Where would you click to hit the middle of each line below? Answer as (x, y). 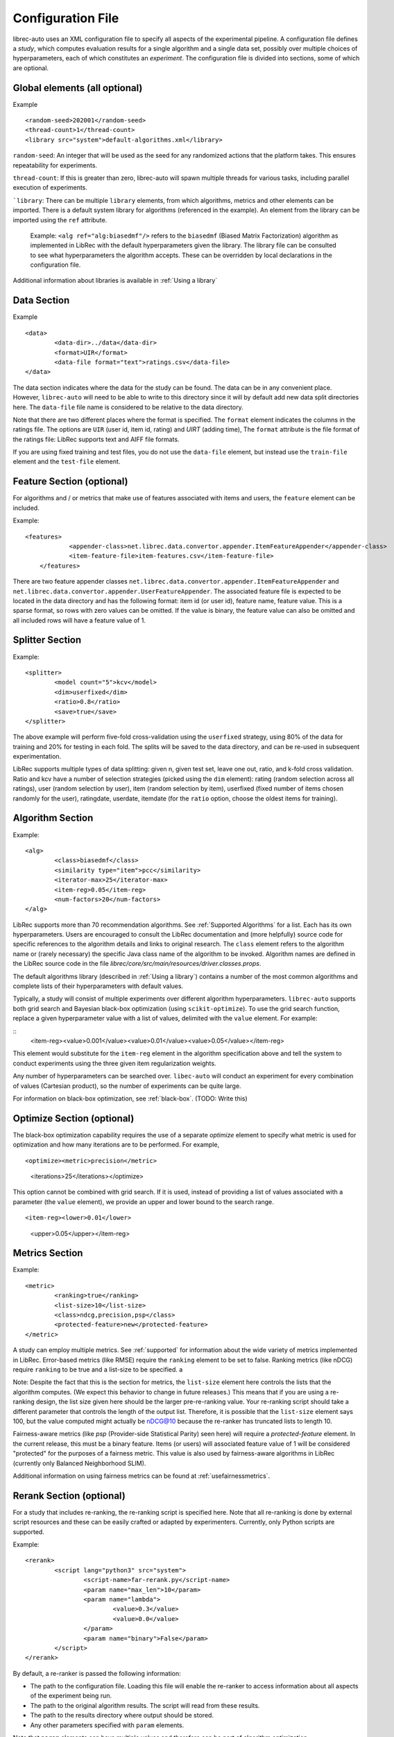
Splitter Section (47, 640)
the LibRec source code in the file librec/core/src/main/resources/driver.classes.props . (137, 964)
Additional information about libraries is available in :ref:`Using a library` (115, 281)
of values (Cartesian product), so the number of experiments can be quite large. (127, 1086)
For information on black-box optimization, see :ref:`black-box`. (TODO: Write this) (130, 1098)
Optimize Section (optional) (74, 1118)
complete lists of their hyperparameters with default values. (98, 986)
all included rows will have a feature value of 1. (79, 620)
